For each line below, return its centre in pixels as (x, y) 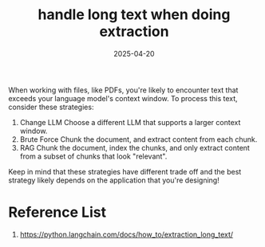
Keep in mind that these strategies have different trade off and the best (125, 171)
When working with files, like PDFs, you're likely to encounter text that (123, 90)
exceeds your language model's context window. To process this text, (123, 98)
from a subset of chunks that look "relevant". (93, 156)
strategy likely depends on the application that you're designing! (114, 180)
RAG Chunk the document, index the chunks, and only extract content (134, 147)
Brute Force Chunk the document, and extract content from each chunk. (138, 139)
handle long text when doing (134, 15)
